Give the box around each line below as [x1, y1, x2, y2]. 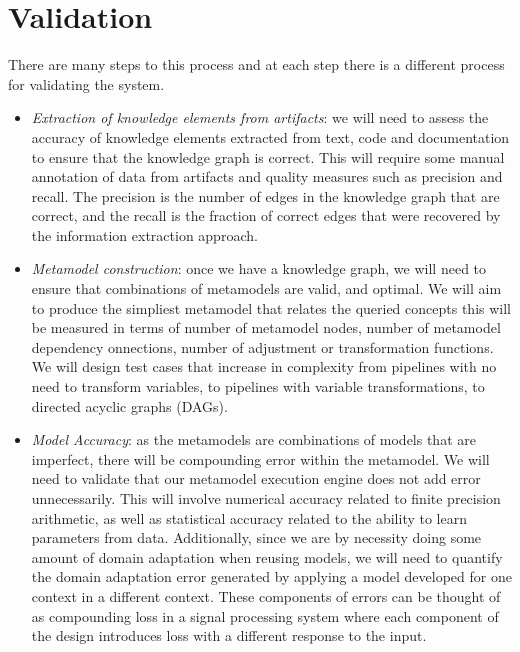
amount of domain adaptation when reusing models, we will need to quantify [31, 546, 503, 567]
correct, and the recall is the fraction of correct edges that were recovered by [31, 205, 501, 226]
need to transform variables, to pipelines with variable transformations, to [31, 376, 485, 397]
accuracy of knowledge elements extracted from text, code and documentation [31, 126, 510, 147]
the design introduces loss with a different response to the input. [31, 625, 427, 646]
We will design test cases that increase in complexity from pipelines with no [31, 356, 497, 377]
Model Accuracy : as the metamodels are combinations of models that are [31, 429, 476, 450]
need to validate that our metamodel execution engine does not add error [31, 468, 481, 489]
